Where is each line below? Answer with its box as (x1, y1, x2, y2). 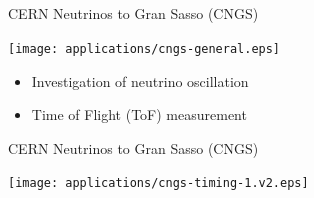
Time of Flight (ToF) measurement (31, 104, 247, 125)
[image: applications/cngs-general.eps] (8, 41, 281, 56)
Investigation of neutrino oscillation (31, 70, 249, 91)
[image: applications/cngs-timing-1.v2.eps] (8, 176, 309, 191)
